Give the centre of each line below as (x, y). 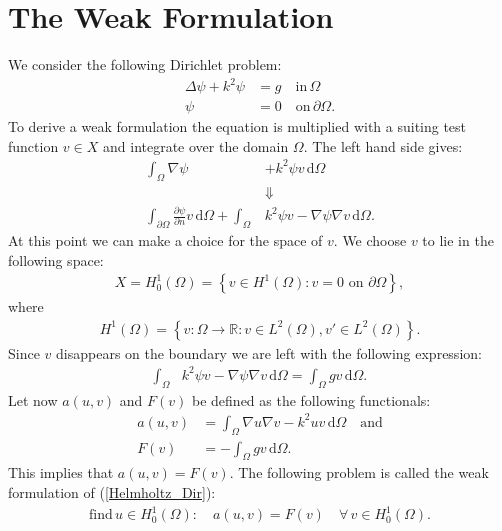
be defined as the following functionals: (311, 399)
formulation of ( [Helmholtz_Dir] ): (112, 492)
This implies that (61, 472)
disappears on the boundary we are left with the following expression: (269, 352)
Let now (33, 399)
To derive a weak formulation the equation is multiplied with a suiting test (237, 126)
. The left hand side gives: (383, 145)
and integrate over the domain (196, 145)
